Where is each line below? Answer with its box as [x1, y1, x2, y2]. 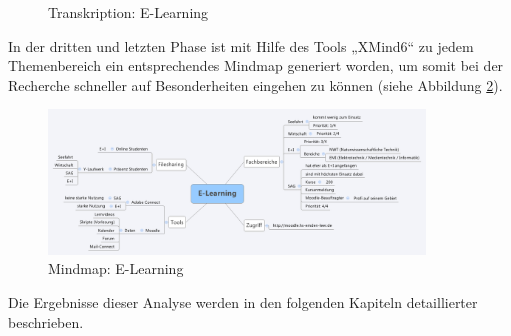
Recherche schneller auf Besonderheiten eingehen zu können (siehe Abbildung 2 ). [8, 74, 503, 95]
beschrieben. [8, 311, 84, 332]
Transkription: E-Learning [48, 2, 209, 22]
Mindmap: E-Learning [48, 258, 184, 279]
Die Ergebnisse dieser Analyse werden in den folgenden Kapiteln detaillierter [8, 291, 478, 312]
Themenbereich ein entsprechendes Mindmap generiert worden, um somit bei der [8, 55, 504, 76]
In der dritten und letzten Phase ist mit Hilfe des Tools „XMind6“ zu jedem [8, 35, 474, 56]
